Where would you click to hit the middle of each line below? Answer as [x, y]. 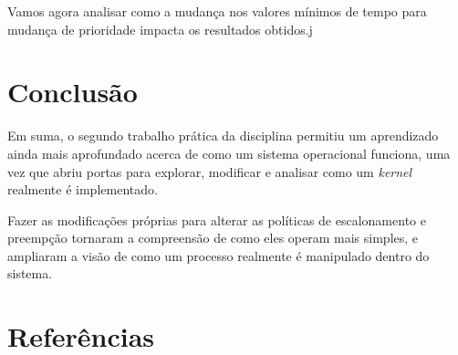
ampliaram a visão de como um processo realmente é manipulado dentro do [219, 255]
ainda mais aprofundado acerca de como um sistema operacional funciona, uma [229, 153]
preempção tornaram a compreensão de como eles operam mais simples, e [213, 238]
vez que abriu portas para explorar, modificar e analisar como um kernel [210, 171]
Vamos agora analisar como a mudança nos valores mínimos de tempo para [217, 11]
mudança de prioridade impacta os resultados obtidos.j [160, 29]
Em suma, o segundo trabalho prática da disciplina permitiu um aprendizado [223, 136]
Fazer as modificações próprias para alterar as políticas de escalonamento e [217, 219]
